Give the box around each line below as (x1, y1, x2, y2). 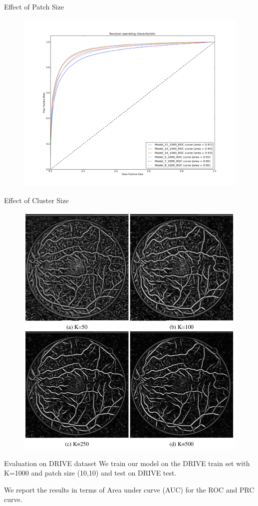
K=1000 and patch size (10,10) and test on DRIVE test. (4, 468, 177, 478)
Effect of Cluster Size (4, 195, 69, 205)
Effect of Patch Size (4, 1, 64, 11)
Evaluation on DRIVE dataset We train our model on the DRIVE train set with (4, 458, 250, 468)
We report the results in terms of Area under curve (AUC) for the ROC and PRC (4, 484, 255, 495)
